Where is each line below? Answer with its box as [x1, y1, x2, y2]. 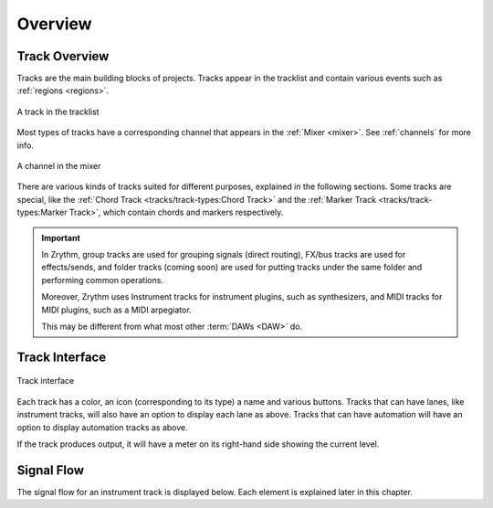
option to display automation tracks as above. [16, 421, 189, 433]
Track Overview [16, 48, 110, 64]
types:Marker [16, 206, 68, 218]
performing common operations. [41, 274, 164, 285]
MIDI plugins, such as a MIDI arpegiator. [41, 304, 192, 315]
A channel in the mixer [16, 161, 101, 172]
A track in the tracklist [16, 106, 100, 117]
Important [41, 232, 81, 243]
